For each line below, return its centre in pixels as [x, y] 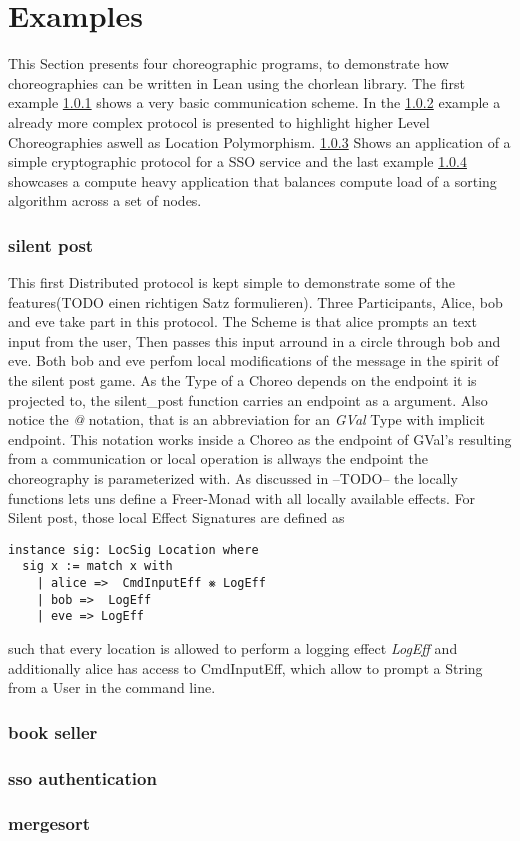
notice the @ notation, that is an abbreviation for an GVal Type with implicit [247, 419]
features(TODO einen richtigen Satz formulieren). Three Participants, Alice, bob [255, 301]
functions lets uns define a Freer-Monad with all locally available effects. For [242, 497]
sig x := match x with [97, 566]
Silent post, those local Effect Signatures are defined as [176, 517]
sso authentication [82, 777]
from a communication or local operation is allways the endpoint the [218, 458]
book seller [53, 731]
